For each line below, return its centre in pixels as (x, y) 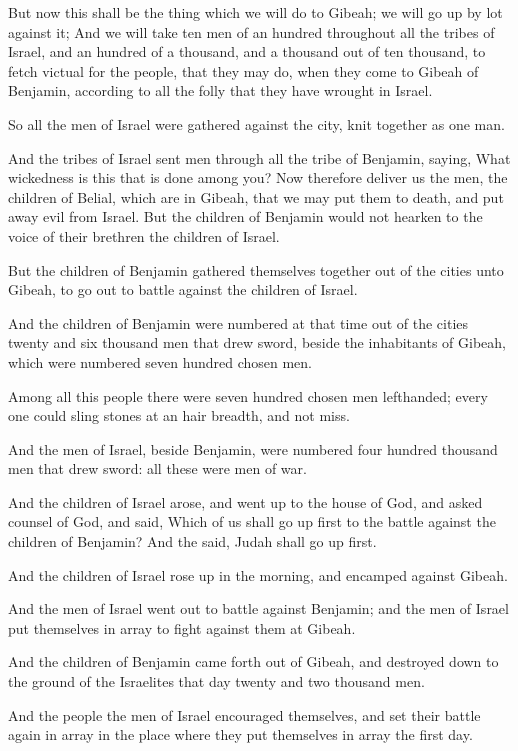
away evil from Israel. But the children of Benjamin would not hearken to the (245, 216)
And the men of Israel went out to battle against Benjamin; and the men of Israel (258, 608)
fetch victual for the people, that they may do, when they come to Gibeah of (243, 70)
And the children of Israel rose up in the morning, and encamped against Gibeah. (258, 574)
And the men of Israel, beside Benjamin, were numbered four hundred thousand (253, 448)
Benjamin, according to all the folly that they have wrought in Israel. (220, 90)
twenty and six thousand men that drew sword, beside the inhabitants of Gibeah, (257, 342)
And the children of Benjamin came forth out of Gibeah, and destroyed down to (253, 661)
